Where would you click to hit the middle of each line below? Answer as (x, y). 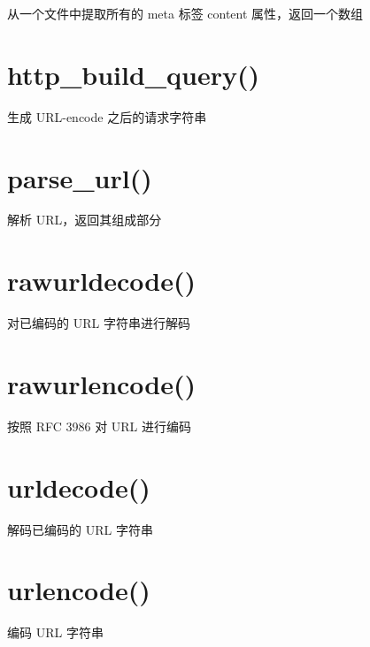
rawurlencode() (102, 383)
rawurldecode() (102, 281)
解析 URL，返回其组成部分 (85, 220)
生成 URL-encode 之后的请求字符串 (107, 116)
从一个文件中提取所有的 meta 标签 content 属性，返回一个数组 (185, 13)
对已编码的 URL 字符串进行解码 (99, 323)
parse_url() (80, 177)
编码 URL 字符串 (55, 632)
